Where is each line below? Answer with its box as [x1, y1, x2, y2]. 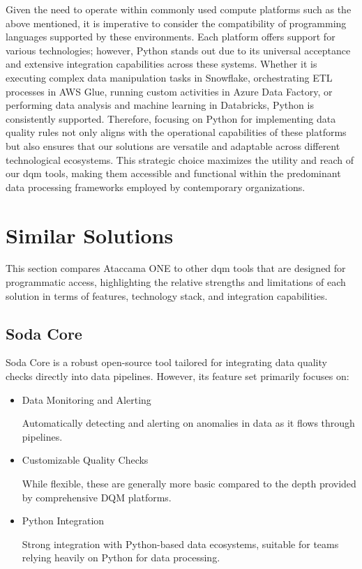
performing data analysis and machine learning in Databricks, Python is [6, 98, 314, 112]
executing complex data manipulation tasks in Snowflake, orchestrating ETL [6, 70, 333, 84]
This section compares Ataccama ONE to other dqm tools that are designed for [6, 261, 346, 275]
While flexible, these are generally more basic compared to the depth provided [22, 476, 356, 490]
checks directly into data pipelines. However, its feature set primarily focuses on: [6, 369, 349, 384]
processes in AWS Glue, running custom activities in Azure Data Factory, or [6, 84, 333, 98]
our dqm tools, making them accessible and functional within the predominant [6, 166, 341, 181]
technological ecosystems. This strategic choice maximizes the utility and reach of [6, 152, 354, 167]
